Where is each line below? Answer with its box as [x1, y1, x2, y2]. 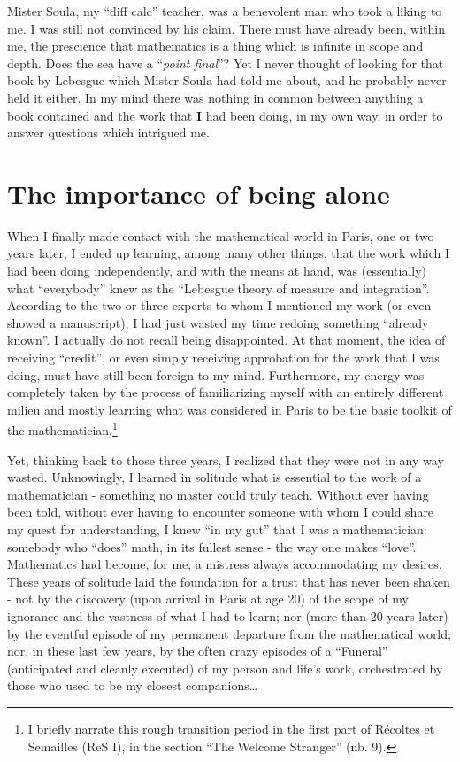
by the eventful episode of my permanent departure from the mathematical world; [7, 624, 451, 642]
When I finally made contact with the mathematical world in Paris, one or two [7, 226, 434, 245]
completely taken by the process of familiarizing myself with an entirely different [7, 383, 444, 401]
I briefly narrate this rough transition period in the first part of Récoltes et [27, 719, 435, 737]
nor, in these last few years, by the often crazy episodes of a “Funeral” [7, 641, 388, 660]
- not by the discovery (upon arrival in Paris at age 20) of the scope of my [7, 589, 410, 608]
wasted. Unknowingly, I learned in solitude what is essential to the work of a [7, 468, 422, 486]
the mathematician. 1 [7, 418, 118, 439]
